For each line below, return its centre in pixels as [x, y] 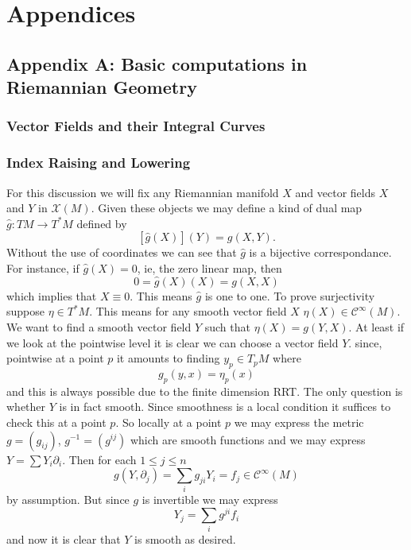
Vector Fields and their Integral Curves [136, 126]
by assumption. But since [68, 500]
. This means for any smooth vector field [188, 311]
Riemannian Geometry [102, 87]
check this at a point [56, 422]
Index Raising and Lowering [99, 163]
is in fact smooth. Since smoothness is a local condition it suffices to [225, 407]
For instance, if [43, 267]
